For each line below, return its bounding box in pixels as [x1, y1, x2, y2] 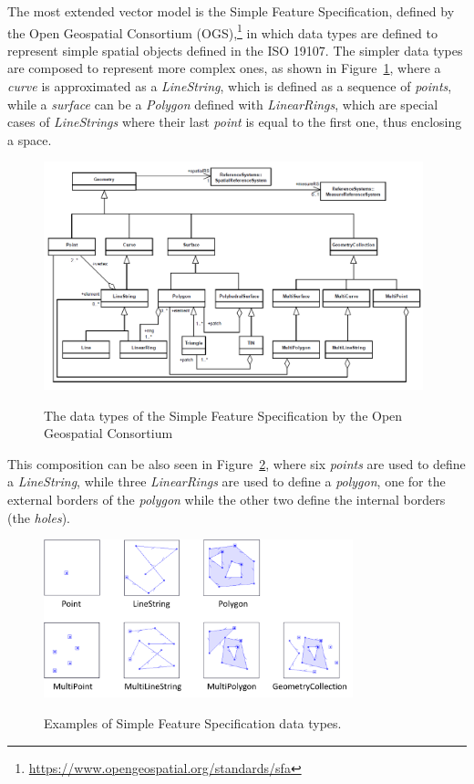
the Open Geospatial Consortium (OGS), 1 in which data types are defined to [7, 20, 438, 42]
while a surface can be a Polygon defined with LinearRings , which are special [7, 94, 438, 113]
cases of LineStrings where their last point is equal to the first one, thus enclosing [7, 112, 462, 131]
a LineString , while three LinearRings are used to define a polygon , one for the [7, 472, 446, 491]
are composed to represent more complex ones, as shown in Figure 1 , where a [7, 58, 441, 78]
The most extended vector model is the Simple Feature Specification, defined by [7, 2, 455, 20]
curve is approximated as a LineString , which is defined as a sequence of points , [7, 77, 452, 96]
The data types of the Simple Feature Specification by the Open [44, 405, 403, 424]
